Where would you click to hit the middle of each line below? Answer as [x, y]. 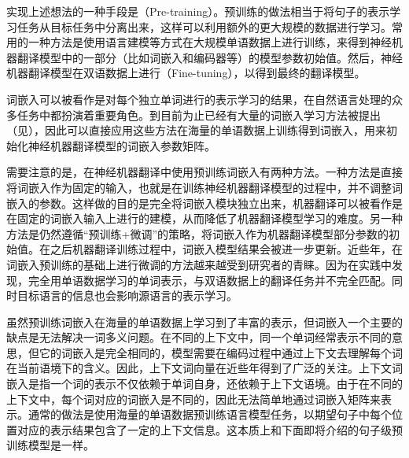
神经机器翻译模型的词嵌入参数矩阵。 [122, 145]
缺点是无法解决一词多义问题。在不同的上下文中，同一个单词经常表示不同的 [199, 337]
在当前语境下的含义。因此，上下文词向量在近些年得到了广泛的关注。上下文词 [204, 368]
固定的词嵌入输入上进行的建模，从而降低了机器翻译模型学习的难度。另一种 [210, 218]
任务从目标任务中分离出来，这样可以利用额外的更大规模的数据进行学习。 [204, 26]
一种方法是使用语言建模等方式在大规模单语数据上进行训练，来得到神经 [210, 42]
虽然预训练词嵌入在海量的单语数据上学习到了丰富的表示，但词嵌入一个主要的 [204, 321]
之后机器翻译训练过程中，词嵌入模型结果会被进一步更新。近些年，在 [226, 249]
